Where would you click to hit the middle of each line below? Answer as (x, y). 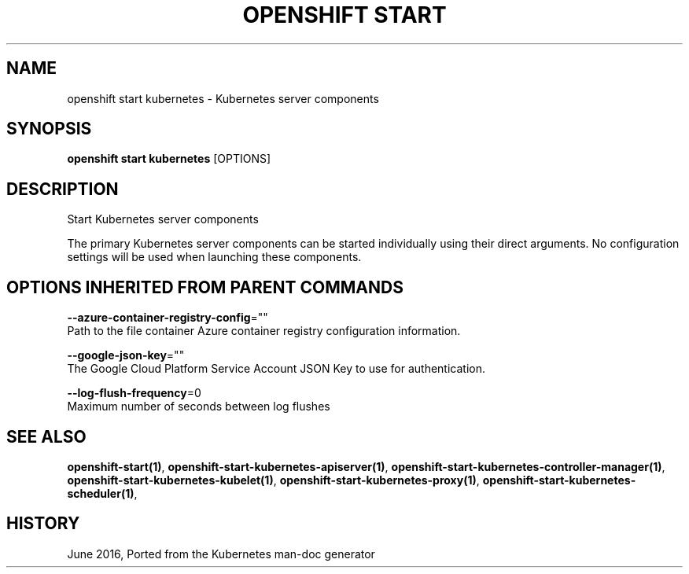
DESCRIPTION (63, 189)
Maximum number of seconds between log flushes (199, 407)
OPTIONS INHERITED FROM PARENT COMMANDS (205, 287)
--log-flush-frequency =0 (134, 393)
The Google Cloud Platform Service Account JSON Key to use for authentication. (276, 369)
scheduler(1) (101, 493)
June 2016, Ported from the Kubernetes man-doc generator (221, 554)
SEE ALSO (46, 436)
